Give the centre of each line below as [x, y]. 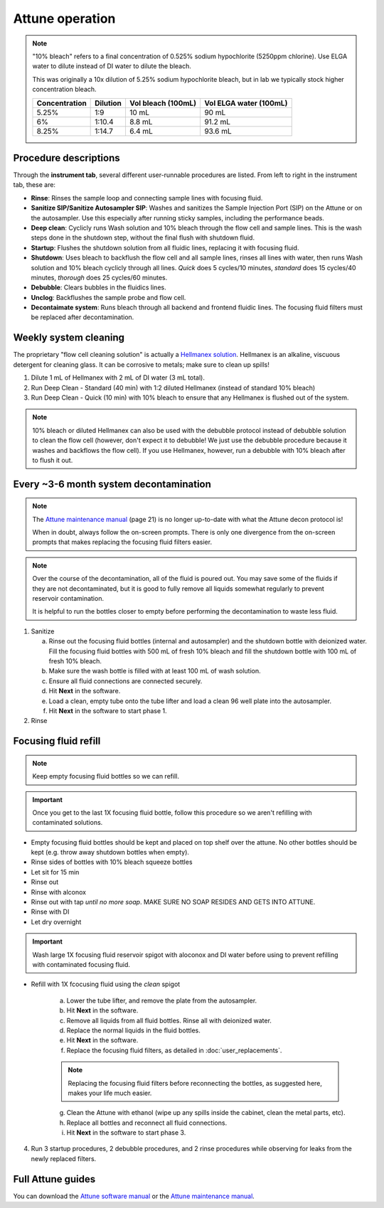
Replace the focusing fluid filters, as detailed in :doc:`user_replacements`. [174, 1050]
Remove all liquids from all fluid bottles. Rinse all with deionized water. [169, 1020]
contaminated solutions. [68, 823]
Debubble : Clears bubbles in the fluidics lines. [98, 287]
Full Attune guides [54, 1179]
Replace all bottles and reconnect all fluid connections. [147, 1123]
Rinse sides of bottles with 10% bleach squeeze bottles [112, 862]
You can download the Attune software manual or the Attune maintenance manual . [134, 1196]
